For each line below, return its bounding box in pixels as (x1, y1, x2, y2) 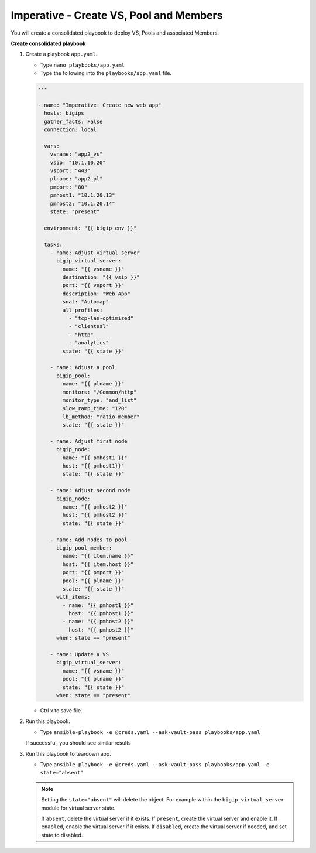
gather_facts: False (44, 118, 103, 125)
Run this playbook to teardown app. (25, 750, 111, 757)
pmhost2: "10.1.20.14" (50, 200, 115, 207)
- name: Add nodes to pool (50, 536, 128, 543)
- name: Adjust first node (50, 438, 128, 445)
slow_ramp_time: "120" (62, 405, 128, 412)
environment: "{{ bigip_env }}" (44, 224, 137, 231)
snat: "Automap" (62, 299, 109, 305)
